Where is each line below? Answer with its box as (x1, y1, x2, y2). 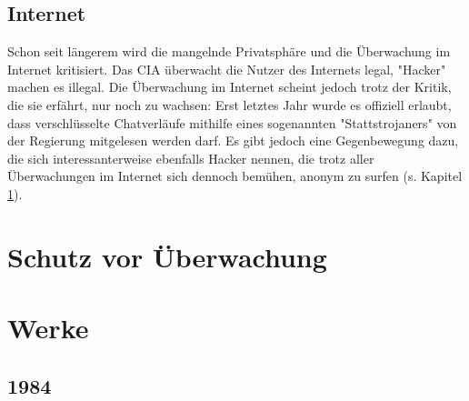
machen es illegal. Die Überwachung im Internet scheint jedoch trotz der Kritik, (7, 77, 452, 96)
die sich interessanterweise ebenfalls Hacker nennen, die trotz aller (7, 148, 374, 167)
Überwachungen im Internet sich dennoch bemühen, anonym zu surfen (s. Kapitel (7, 166, 463, 185)
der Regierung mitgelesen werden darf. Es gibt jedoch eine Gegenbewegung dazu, (7, 131, 459, 150)
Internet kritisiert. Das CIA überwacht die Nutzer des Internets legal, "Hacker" (7, 59, 446, 78)
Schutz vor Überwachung (7, 237, 327, 275)
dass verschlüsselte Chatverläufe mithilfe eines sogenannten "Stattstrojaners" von (7, 113, 457, 132)
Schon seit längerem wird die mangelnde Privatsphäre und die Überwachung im (7, 42, 451, 61)
